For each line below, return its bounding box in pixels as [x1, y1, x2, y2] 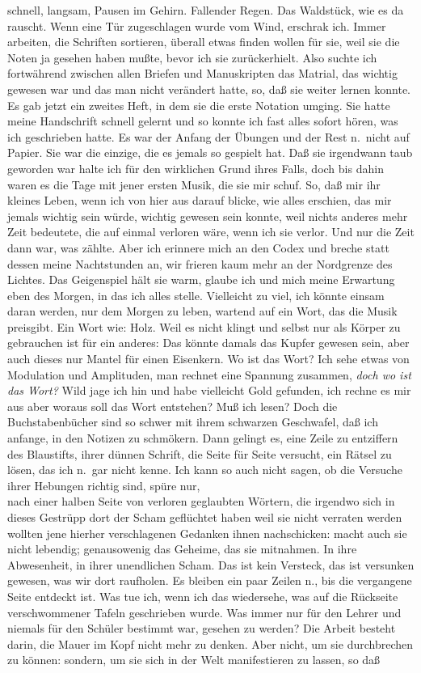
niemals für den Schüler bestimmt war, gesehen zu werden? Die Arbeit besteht [7, 620, 396, 637]
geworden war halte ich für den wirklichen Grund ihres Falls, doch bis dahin [7, 159, 384, 176]
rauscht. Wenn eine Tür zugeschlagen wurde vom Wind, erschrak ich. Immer [7, 17, 386, 34]
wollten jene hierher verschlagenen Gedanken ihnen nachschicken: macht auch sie [7, 524, 407, 541]
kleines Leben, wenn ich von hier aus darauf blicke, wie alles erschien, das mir [7, 192, 392, 209]
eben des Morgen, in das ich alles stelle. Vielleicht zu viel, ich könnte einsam [7, 286, 385, 303]
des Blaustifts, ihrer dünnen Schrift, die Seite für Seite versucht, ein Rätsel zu [7, 445, 392, 462]
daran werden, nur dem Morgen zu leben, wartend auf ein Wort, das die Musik [7, 303, 398, 320]
